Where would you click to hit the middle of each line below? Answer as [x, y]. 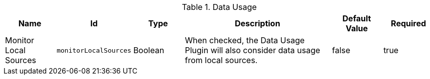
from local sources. [221, 60]
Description [257, 23]
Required [409, 23]
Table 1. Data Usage [219, 7]
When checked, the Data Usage [245, 40]
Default [357, 18]
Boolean [149, 50]
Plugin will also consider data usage [253, 50]
